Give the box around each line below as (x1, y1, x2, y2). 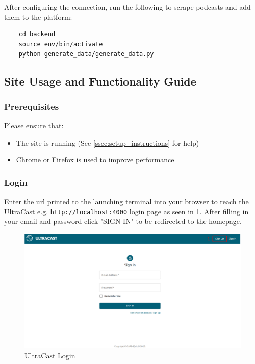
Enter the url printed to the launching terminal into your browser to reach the (4, 195, 249, 206)
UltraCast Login (24, 350, 75, 360)
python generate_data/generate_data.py (18, 50, 154, 58)
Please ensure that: (4, 120, 64, 130)
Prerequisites (4, 100, 59, 113)
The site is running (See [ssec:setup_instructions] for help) (16, 137, 199, 148)
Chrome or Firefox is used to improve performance (16, 154, 174, 165)
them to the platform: (4, 11, 72, 22)
